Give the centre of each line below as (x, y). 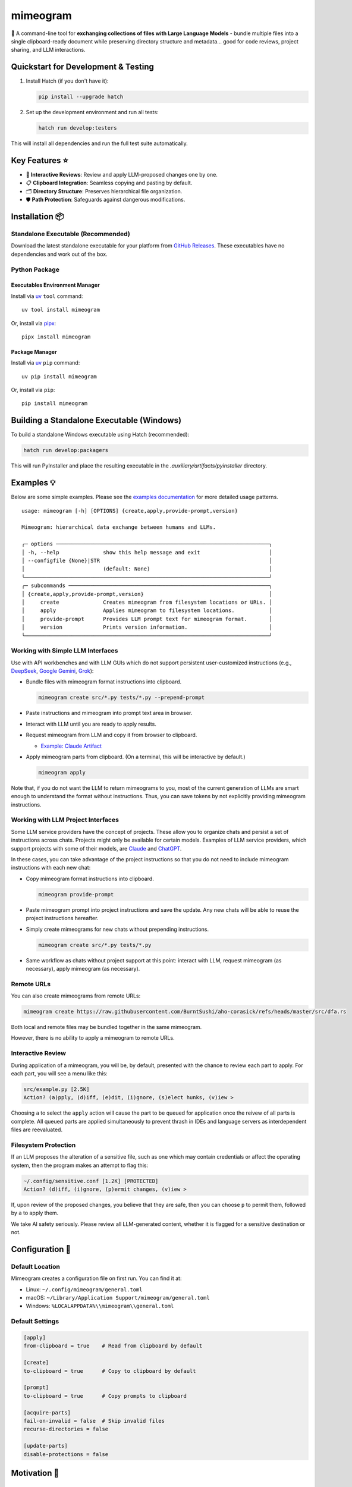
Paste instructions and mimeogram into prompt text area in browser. (109, 713)
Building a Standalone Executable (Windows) (96, 420)
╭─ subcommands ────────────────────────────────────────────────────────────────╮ (147, 586)
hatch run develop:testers (78, 128)
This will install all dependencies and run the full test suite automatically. (99, 143)
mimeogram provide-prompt (76, 894)
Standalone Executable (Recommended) (70, 234)
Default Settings (35, 1322)
